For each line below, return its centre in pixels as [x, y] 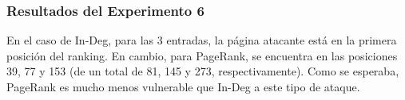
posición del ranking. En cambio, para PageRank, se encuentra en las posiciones [202, 55]
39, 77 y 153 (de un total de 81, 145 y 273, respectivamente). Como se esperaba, [203, 71]
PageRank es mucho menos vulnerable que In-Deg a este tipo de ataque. [183, 87]
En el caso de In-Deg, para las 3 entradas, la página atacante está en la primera [202, 40]
